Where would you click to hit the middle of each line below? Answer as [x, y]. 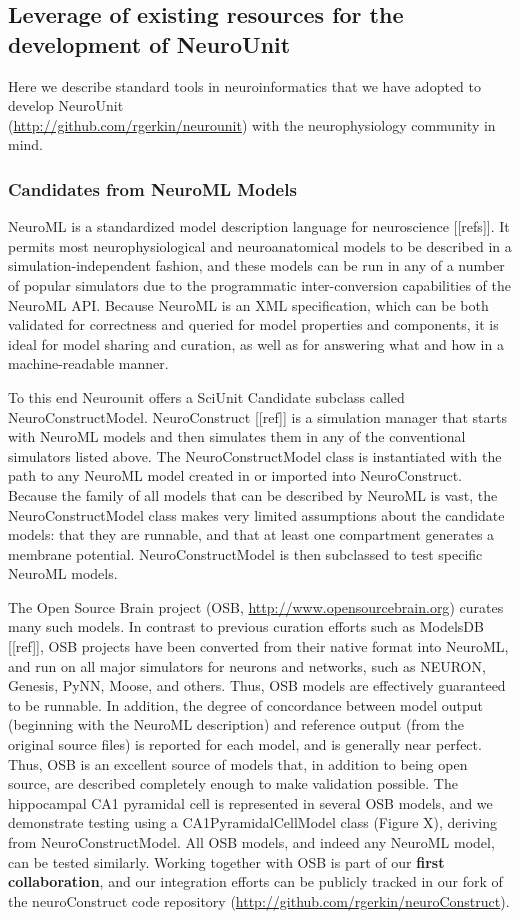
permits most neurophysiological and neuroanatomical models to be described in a [260, 245]
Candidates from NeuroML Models [152, 188]
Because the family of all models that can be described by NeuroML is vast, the [253, 494]
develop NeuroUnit [66, 105]
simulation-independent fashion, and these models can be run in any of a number [256, 265]
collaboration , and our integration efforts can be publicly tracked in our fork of [255, 881]
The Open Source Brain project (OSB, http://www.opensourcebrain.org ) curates [256, 606]
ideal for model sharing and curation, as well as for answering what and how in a [256, 343]
